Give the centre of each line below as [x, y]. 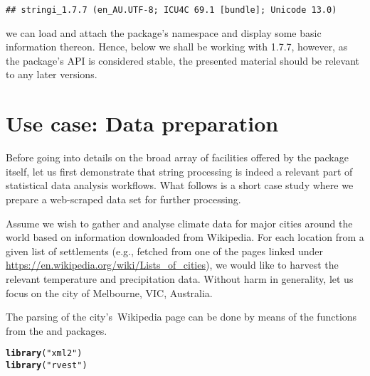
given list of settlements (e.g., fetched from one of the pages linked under [165, 251]
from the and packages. [57, 330]
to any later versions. [52, 74]
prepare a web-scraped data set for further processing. [123, 199]
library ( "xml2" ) [44, 354]
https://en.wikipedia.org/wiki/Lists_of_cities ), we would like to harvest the [172, 265]
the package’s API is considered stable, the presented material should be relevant [183, 60]
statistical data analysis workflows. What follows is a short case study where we [180, 185]
